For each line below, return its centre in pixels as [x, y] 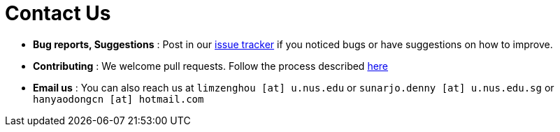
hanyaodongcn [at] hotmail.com [119, 99]
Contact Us [58, 13]
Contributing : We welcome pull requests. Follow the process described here [211, 66]
